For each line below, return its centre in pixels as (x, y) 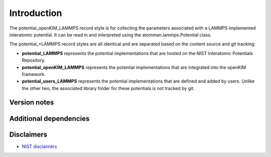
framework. (34, 74)
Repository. (34, 60)
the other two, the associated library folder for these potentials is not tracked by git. (108, 88)
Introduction (36, 13)
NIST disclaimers (39, 146)
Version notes (32, 102)
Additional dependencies (49, 118)
